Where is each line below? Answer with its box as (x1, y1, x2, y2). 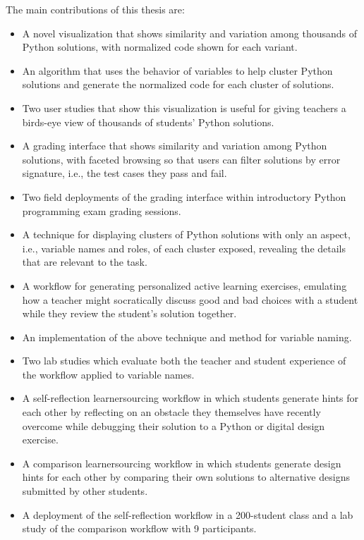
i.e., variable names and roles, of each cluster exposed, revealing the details (22, 240, 346, 255)
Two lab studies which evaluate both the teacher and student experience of (22, 353, 346, 368)
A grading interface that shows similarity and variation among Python (22, 138, 327, 153)
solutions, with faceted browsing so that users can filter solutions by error (22, 152, 341, 166)
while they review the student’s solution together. (22, 306, 237, 321)
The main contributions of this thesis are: (6, 2, 185, 16)
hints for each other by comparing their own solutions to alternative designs (22, 470, 350, 484)
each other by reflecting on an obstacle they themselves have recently (22, 405, 321, 419)
